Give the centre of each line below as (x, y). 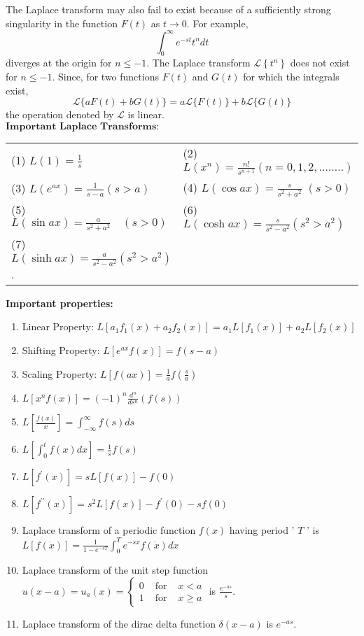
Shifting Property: (61, 350)
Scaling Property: (59, 373)
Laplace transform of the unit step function (115, 570)
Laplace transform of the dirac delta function (119, 623)
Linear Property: (58, 326)
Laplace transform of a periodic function (109, 530)
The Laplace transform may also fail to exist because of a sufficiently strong (168, 9)
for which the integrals (291, 77)
